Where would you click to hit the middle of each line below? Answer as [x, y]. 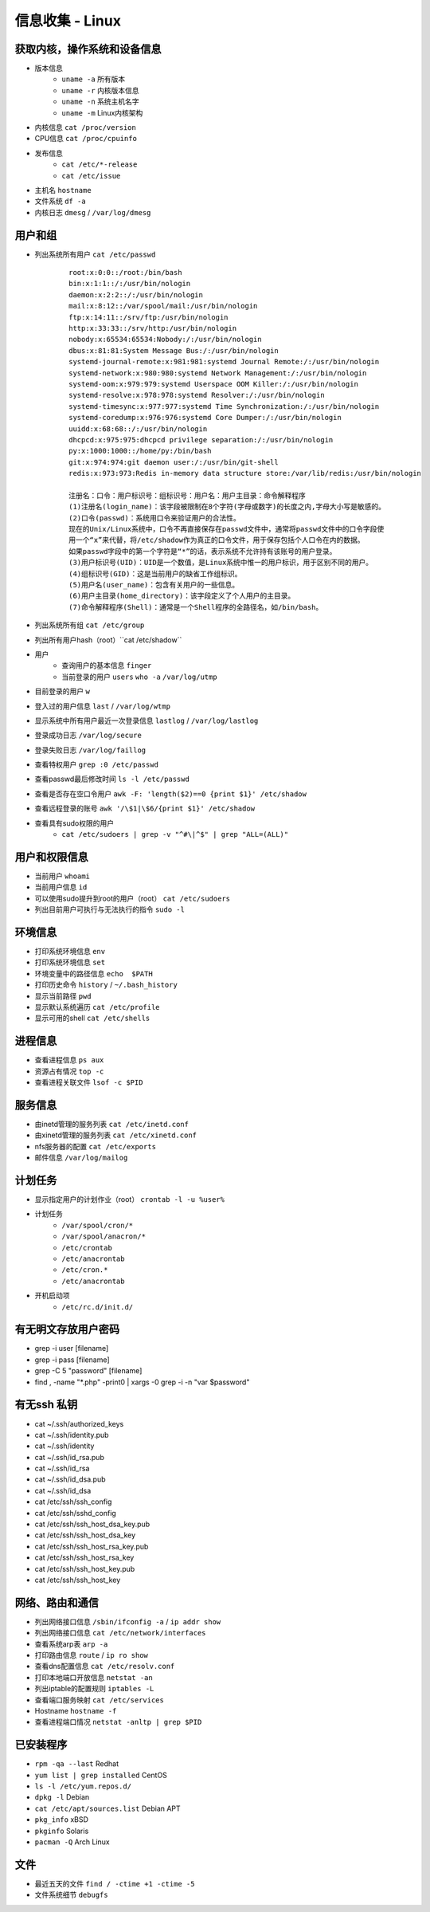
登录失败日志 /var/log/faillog [90, 750]
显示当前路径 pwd [63, 995]
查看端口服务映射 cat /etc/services [100, 1700]
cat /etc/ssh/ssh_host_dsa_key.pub [92, 1524]
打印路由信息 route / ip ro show [92, 1655]
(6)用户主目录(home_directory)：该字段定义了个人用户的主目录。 [182, 596]
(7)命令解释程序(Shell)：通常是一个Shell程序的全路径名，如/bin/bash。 [196, 607]
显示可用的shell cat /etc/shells [92, 1018]
